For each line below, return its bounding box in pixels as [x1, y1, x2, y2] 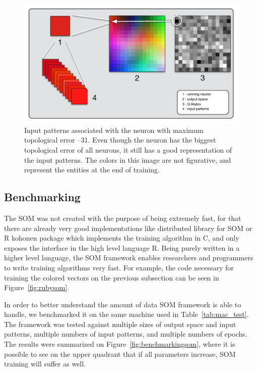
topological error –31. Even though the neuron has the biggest [24, 134, 216, 145]
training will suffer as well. [4, 358, 86, 369]
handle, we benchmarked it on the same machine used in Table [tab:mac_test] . [4, 309, 249, 319]
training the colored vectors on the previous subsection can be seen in [4, 272, 219, 283]
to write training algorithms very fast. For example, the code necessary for [4, 262, 234, 272]
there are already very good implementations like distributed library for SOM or [4, 222, 252, 233]
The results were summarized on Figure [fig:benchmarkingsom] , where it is [4, 339, 235, 349]
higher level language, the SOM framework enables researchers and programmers [4, 252, 253, 263]
